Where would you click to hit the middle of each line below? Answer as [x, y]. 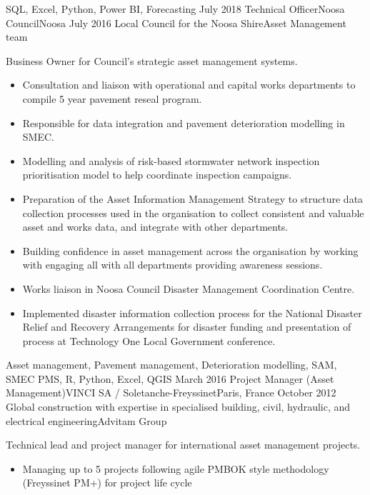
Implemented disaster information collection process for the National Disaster [192, 312]
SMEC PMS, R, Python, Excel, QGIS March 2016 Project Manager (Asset [170, 378]
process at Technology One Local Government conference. [149, 340]
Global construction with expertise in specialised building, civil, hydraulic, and [178, 407]
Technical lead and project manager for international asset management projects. [183, 445]
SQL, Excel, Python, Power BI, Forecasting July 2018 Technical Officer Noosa [175, 9]
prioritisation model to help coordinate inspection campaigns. [157, 175]
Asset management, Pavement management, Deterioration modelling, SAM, [171, 365]
